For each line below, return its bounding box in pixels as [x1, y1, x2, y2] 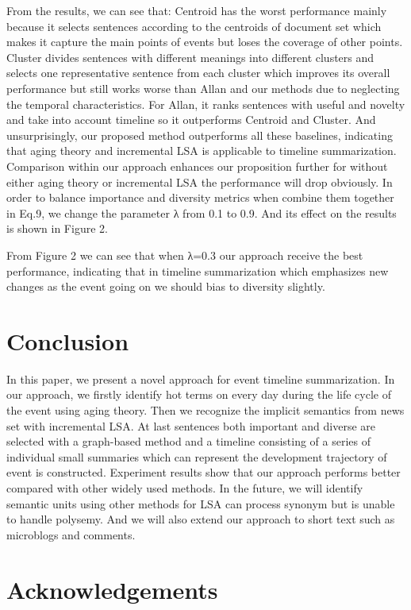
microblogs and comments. [6, 526, 136, 542]
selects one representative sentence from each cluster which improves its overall [6, 64, 390, 81]
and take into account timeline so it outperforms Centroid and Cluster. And [6, 111, 376, 128]
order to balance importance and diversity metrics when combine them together [6, 189, 394, 206]
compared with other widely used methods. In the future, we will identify [6, 479, 363, 496]
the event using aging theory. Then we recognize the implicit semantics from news [6, 402, 405, 418]
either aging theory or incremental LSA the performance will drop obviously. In [6, 173, 393, 190]
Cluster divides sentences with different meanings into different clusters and [6, 48, 375, 65]
